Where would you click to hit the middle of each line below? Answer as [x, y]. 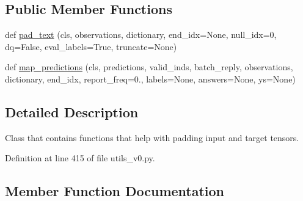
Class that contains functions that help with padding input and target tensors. [152, 137]
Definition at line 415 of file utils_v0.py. [80, 158]
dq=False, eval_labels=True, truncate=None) [91, 46]
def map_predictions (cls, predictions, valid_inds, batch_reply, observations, [149, 67]
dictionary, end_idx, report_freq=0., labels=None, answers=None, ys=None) [150, 79]
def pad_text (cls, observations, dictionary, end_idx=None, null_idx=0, [141, 35]
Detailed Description [72, 111]
